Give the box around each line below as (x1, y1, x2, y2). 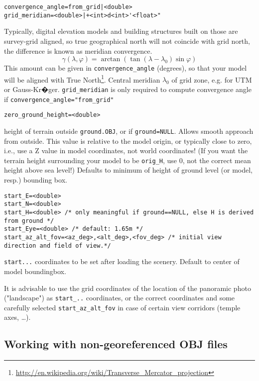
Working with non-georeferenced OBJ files (4, 336, 228, 352)
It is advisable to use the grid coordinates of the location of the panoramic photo (4, 283, 251, 293)
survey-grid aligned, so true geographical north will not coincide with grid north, (4, 35, 250, 46)
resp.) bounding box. (4, 175, 67, 185)
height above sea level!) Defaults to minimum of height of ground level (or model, (4, 165, 253, 175)
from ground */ (4, 217, 54, 224)
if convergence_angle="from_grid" (4, 94, 114, 104)
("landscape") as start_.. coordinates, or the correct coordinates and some (4, 292, 235, 303)
